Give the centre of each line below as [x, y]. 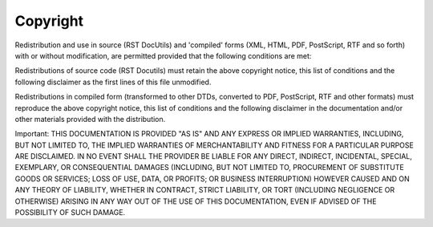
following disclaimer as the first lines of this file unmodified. [113, 82]
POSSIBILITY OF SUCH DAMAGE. [70, 213]
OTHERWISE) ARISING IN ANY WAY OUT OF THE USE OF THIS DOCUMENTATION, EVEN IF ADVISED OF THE [196, 201]
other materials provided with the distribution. [90, 119]
